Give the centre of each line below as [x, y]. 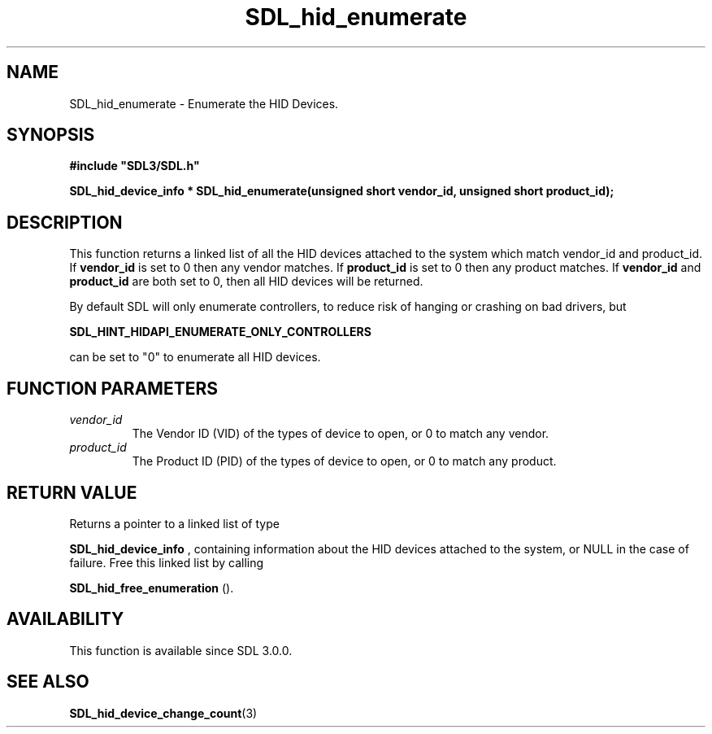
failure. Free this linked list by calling [167, 562]
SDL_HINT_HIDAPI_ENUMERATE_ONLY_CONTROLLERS [220, 332]
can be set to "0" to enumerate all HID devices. [195, 357]
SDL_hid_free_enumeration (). [152, 588]
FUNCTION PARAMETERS [112, 388]
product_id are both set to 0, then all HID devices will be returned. [246, 282]
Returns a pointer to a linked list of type [174, 523]
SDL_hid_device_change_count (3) [163, 713]
